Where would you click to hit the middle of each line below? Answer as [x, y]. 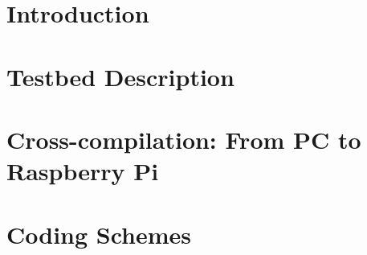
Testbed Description [120, 76]
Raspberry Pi [83, 171]
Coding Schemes [99, 234]
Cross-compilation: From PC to [184, 139]
